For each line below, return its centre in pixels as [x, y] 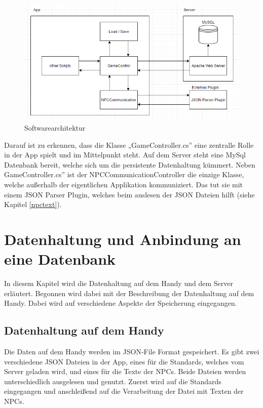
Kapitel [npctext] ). [33, 204]
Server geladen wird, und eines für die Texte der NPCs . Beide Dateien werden [125, 371]
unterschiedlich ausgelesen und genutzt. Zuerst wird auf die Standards [113, 381]
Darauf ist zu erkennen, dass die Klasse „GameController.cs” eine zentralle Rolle [129, 145]
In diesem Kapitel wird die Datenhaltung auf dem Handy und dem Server [119, 283]
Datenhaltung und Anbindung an [123, 239]
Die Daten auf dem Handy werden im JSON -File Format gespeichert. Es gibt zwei [132, 352]
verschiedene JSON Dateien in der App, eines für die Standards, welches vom [124, 361]
